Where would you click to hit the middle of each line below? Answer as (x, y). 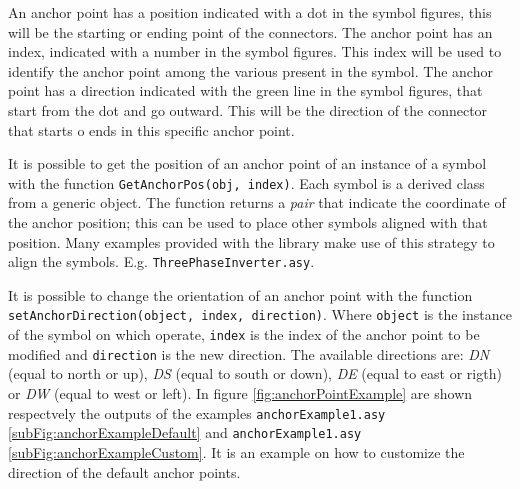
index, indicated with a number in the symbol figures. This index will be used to (255, 51)
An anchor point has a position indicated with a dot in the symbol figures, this (250, 12)
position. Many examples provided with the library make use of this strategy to (251, 241)
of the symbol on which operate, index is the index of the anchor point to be (244, 334)
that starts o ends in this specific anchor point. (151, 129)
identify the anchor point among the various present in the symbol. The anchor (250, 70)
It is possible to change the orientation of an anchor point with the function (240, 294)
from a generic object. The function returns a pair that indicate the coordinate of (257, 202)
